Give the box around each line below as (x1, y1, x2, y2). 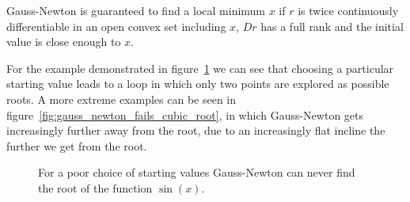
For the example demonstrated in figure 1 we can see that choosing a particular (6, 59, 394, 76)
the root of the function (38, 179, 153, 196)
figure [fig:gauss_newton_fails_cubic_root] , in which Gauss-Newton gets (6, 106, 364, 123)
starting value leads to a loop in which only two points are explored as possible (6, 75, 389, 92)
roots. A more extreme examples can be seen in (6, 90, 237, 107)
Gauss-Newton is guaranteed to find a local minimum (6, 2, 266, 18)
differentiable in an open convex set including (6, 17, 226, 34)
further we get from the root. (6, 137, 147, 154)
